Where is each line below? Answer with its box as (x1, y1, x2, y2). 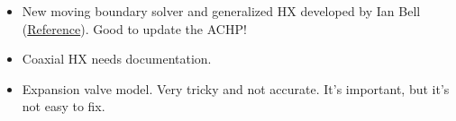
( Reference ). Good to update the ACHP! (22, 19, 247, 38)
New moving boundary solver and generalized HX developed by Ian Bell (22, 2, 421, 20)
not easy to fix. (22, 97, 105, 116)
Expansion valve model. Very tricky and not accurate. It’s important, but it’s (22, 79, 450, 98)
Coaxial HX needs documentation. (22, 49, 212, 68)
